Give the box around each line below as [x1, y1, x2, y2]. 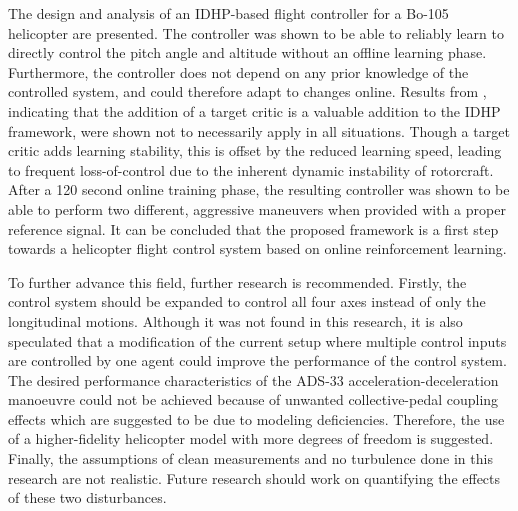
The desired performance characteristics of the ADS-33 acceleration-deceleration [8, 369, 499, 390]
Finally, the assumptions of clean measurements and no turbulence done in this [8, 448, 493, 469]
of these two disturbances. [8, 487, 167, 508]
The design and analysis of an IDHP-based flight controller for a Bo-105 [8, 3, 449, 23]
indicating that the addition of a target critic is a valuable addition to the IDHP [8, 100, 501, 121]
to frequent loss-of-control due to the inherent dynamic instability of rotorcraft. [8, 159, 494, 180]
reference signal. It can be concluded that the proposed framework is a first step [8, 218, 499, 239]
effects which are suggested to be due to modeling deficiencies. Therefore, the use [8, 408, 505, 429]
